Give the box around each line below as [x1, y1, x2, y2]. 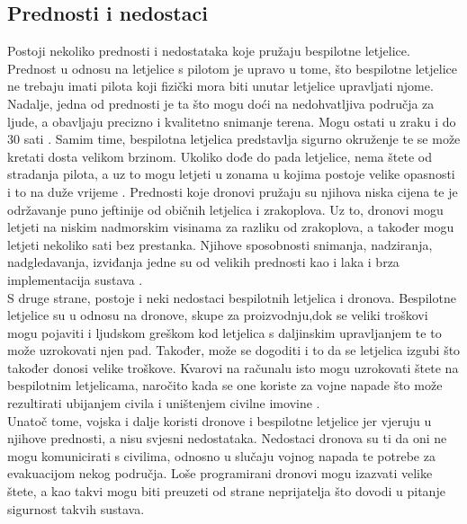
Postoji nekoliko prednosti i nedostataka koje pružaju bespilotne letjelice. [7, 41, 410, 60]
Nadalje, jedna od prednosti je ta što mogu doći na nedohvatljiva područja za [7, 93, 435, 112]
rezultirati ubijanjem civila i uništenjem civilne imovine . [7, 394, 320, 413]
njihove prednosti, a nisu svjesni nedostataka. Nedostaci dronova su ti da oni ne [7, 429, 447, 448]
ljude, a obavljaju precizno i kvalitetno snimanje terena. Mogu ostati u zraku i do [7, 111, 456, 130]
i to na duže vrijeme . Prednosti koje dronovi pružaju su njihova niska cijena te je [7, 182, 458, 200]
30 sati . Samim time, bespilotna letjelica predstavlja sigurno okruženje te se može [7, 129, 461, 148]
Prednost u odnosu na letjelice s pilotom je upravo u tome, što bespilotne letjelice [7, 58, 457, 77]
